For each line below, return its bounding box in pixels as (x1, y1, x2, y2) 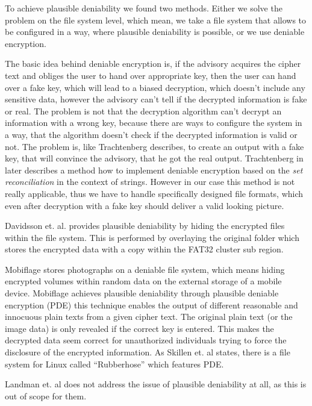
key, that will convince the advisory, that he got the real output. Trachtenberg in (5, 152, 304, 164)
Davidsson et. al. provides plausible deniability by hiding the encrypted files (5, 219, 285, 232)
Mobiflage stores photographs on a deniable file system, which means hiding (5, 263, 285, 275)
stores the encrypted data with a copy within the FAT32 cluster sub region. (5, 243, 284, 255)
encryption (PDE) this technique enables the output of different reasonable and (5, 298, 298, 311)
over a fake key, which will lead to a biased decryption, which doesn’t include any (5, 81, 305, 93)
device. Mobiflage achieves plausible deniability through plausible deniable (5, 287, 279, 299)
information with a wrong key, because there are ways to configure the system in (5, 116, 302, 129)
